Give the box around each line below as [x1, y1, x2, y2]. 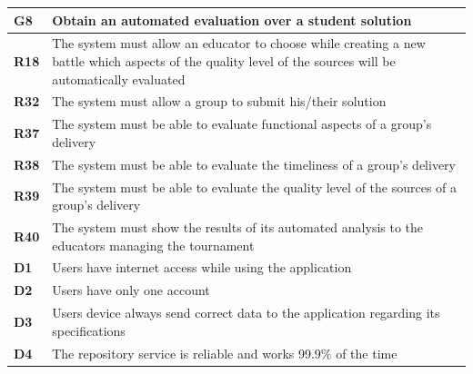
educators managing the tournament [52, 235, 255, 254]
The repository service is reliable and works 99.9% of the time [52, 343, 398, 362]
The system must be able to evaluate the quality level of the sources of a [52, 177, 458, 196]
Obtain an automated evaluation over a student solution [52, 10, 412, 29]
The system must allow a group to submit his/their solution [52, 92, 387, 111]
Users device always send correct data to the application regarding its [52, 303, 440, 322]
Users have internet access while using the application [52, 258, 352, 277]
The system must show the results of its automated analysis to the [52, 217, 424, 236]
